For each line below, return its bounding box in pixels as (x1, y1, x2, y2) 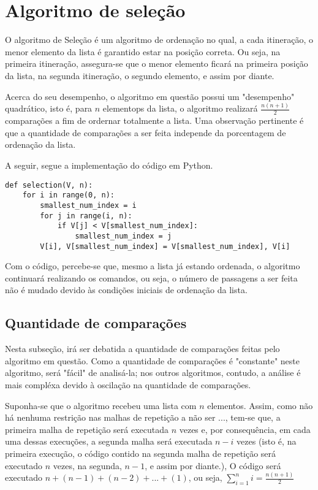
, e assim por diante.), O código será (145, 459, 281, 472)
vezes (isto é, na (237, 435, 297, 448)
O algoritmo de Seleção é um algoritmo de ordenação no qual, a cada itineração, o (5, 33, 313, 46)
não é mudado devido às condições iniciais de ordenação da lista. (5, 283, 248, 296)
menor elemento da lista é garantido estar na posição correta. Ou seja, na (5, 45, 281, 58)
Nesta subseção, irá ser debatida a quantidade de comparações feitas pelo (5, 342, 280, 355)
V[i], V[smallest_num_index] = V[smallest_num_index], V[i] (40, 242, 290, 251)
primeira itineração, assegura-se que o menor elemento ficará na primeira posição (5, 57, 308, 70)
